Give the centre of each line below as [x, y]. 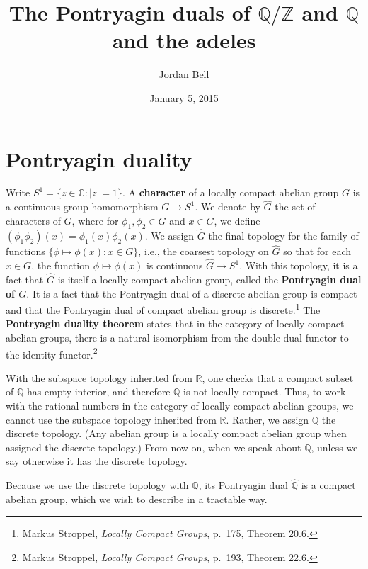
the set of [295, 207]
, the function [61, 265]
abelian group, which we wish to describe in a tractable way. [137, 498]
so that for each [317, 251]
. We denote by [228, 207]
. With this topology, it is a [299, 265]
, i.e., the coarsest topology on [203, 251]
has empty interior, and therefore [98, 391]
